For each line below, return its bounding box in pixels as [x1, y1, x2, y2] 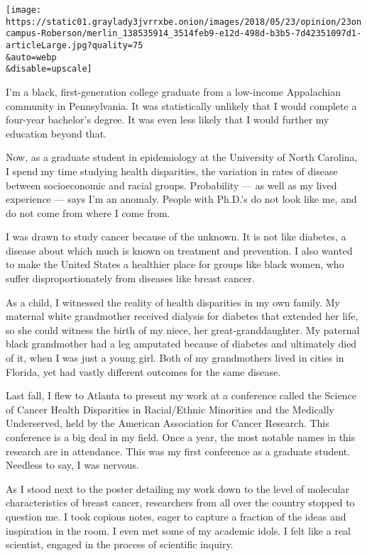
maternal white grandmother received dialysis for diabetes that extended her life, [6, 308, 358, 323]
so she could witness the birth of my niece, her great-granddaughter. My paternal [6, 322, 360, 337]
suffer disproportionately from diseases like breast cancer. [6, 271, 255, 286]
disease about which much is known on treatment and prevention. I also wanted [6, 243, 353, 257]
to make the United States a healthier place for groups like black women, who [6, 257, 344, 272]
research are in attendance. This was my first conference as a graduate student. [6, 443, 351, 458]
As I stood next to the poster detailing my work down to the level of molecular [6, 481, 350, 496]
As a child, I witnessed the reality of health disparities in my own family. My [6, 294, 341, 309]
